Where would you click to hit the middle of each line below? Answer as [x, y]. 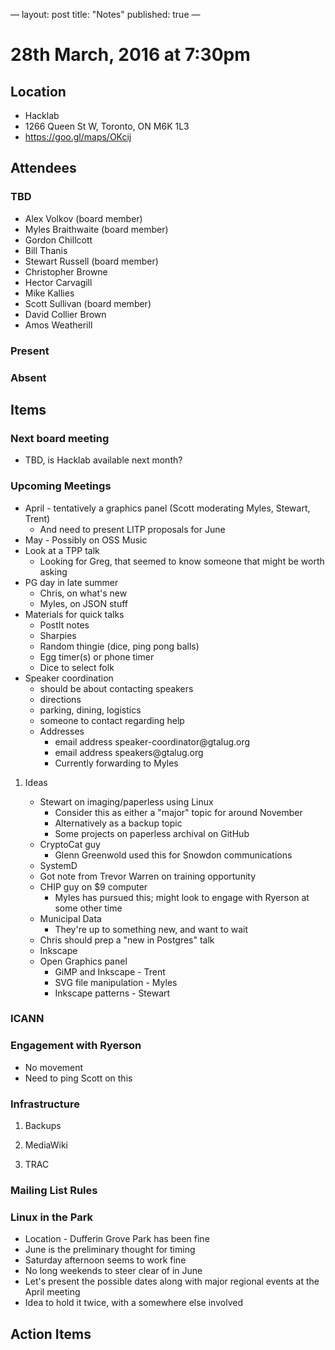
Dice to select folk [77, 667]
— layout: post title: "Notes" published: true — [105, 14]
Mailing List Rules [54, 1190]
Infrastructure [45, 1104]
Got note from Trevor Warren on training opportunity [148, 876]
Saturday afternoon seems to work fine [105, 1260]
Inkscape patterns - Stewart [112, 993]
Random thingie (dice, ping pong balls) [119, 646]
